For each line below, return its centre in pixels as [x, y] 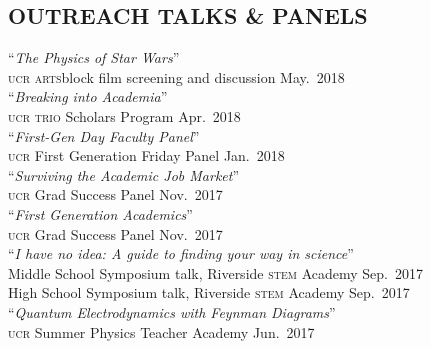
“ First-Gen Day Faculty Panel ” [104, 135]
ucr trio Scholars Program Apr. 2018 [124, 115]
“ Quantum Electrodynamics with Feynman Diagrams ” [172, 311]
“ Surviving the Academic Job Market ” [124, 174]
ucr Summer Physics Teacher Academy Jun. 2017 [161, 331]
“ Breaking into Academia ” [88, 96]
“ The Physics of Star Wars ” [94, 57]
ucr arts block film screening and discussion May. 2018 [176, 76]
